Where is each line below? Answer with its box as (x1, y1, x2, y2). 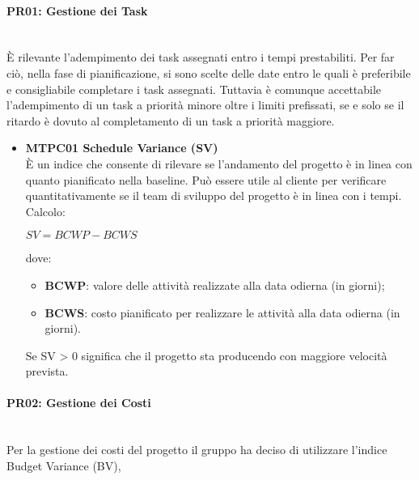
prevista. (25, 363, 69, 380)
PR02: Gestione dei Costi (6, 394, 151, 411)
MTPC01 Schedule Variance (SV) (25, 139, 218, 156)
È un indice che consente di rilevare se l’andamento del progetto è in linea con (25, 155, 413, 172)
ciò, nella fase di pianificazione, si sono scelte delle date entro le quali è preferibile (6, 64, 411, 81)
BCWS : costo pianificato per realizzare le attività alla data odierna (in (44, 304, 400, 321)
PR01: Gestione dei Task (6, 2, 148, 19)
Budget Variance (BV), (6, 457, 121, 474)
